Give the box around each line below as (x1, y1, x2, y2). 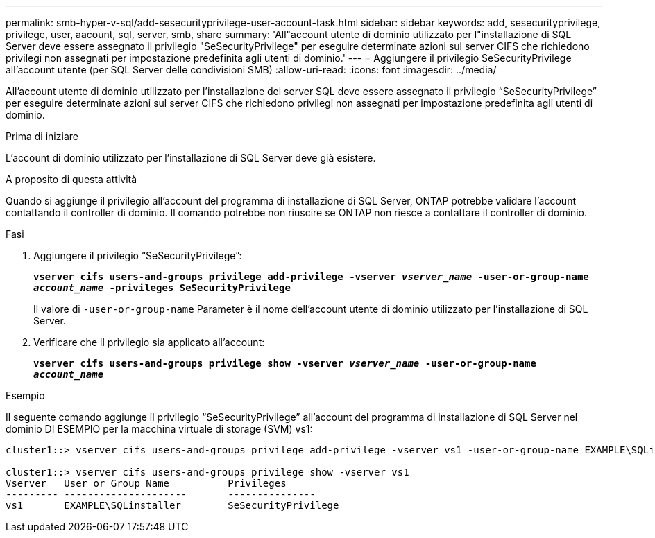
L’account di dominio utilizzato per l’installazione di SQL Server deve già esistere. (6, 152, 376, 164)
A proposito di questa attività (6, 173, 137, 185)
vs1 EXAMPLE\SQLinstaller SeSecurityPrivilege (6, 500, 339, 511)
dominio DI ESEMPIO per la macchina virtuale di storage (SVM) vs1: (6, 423, 313, 435)
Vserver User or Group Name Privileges (6, 478, 287, 489)
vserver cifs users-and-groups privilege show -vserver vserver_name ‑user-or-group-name (33, 358, 536, 369)
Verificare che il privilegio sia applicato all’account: (33, 336, 265, 348)
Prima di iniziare (6, 130, 78, 142)
